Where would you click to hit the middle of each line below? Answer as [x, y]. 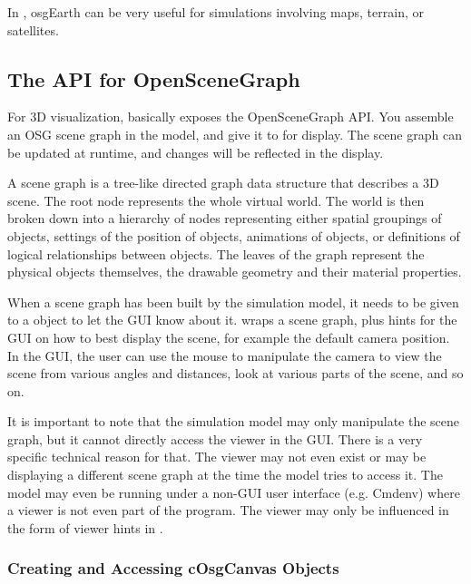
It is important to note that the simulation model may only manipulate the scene [234, 421]
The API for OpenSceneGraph [154, 78]
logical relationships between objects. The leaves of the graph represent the [216, 253]
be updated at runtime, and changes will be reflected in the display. [196, 152]
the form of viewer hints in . [85, 527]
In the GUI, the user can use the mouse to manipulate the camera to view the [225, 355]
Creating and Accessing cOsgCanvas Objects [173, 568]
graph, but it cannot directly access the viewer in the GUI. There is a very [215, 438]
